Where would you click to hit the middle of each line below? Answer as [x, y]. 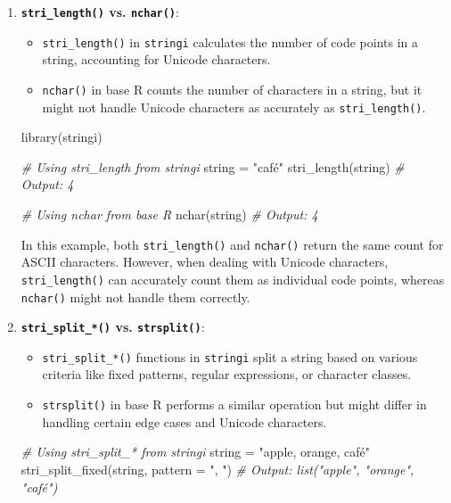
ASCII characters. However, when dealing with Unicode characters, [205, 262]
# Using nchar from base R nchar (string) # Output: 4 [169, 214]
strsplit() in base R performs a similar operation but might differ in [234, 404]
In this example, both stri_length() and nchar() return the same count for [232, 244]
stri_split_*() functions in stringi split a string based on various [230, 356]
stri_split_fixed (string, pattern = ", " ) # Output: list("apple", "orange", [217, 469]
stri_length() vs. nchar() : [100, 12]
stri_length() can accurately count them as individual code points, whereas [233, 279]
